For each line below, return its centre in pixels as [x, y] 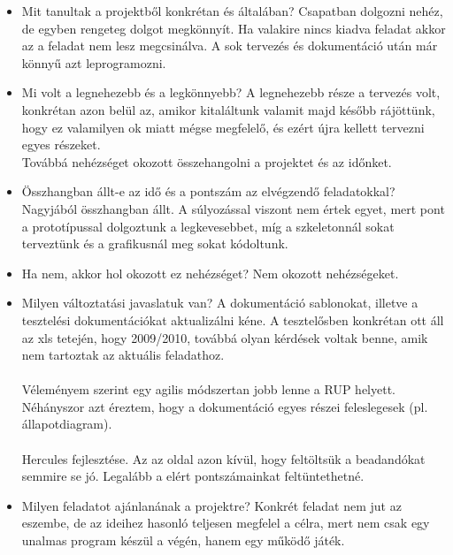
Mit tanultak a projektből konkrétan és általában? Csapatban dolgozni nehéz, [232, 11]
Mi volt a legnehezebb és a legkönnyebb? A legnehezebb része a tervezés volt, [231, 92]
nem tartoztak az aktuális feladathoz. [123, 355]
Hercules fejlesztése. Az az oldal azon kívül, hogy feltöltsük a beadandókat [223, 458]
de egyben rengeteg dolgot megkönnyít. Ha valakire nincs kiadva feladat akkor [234, 28]
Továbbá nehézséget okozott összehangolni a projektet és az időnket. [207, 161]
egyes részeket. [61, 144]
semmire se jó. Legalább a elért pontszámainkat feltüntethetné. [193, 476]
